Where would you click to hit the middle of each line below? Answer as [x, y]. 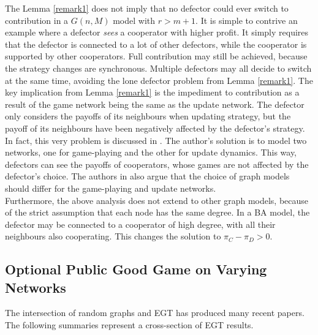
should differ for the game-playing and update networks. [111, 188]
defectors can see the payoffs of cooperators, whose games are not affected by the [157, 164]
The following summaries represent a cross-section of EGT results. [129, 325]
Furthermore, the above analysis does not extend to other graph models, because [157, 200]
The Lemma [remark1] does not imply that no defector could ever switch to [147, 8]
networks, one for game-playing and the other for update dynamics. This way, [151, 152]
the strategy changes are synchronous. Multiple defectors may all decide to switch [158, 68]
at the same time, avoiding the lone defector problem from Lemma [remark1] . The [159, 80]
